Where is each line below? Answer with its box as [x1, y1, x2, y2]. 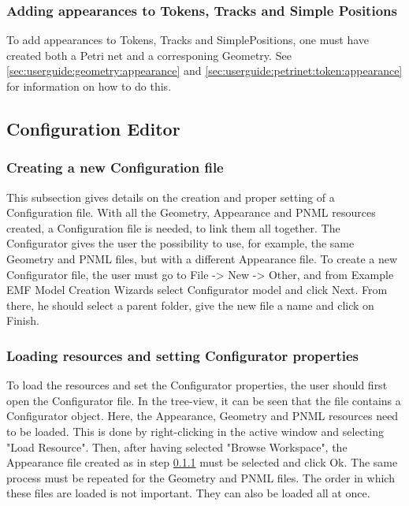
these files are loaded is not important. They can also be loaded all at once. [6, 485, 370, 501]
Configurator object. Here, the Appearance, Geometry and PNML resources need [6, 407, 399, 424]
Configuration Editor [6, 116, 180, 140]
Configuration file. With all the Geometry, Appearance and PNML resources [6, 204, 376, 221]
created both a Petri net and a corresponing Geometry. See [6, 47, 292, 63]
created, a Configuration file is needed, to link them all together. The [6, 219, 340, 236]
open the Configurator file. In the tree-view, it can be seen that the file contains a [6, 392, 401, 408]
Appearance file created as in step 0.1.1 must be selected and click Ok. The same [6, 454, 398, 471]
